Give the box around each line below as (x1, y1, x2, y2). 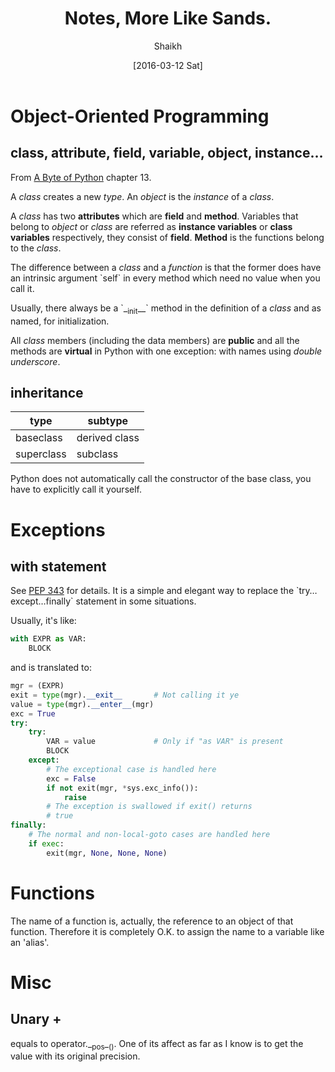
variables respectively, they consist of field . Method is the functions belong (10, 231, 325, 243)
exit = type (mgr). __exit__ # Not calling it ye (10, 690, 240, 700)
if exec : (28, 838, 65, 849)
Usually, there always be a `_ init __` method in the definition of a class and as (10, 302, 322, 316)
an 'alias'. (10, 936, 50, 948)
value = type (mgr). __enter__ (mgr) (10, 699, 155, 709)
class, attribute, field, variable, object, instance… (10, 145, 324, 162)
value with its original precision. (10, 1050, 141, 1062)
